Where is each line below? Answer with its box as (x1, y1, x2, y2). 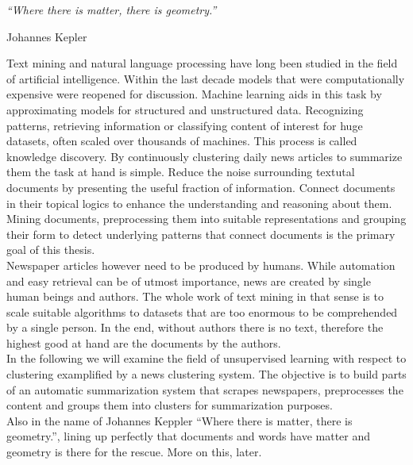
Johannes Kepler (6, 28, 87, 44)
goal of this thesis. (6, 241, 95, 258)
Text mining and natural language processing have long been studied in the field (6, 55, 398, 71)
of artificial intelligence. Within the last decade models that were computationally (6, 70, 405, 86)
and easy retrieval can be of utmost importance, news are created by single (6, 272, 371, 289)
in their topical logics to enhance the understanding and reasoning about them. (6, 194, 392, 211)
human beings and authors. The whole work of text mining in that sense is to (6, 288, 384, 305)
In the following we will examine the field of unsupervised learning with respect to (6, 350, 407, 367)
